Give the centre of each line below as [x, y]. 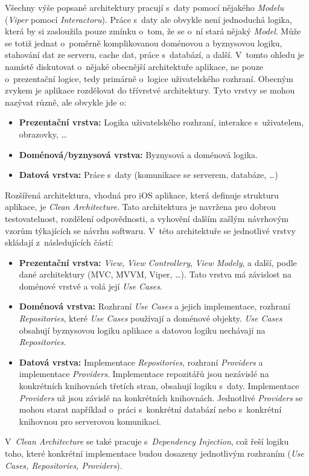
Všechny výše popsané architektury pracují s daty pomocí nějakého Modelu [145, 7]
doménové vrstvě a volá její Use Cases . [91, 286]
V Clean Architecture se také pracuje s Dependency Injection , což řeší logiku [147, 441]
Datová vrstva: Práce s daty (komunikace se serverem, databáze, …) [148, 175]
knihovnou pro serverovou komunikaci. [90, 421]
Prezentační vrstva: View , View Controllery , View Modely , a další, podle [158, 262]
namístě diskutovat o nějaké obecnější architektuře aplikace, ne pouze [134, 66]
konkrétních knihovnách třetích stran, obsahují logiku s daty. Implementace [159, 386]
